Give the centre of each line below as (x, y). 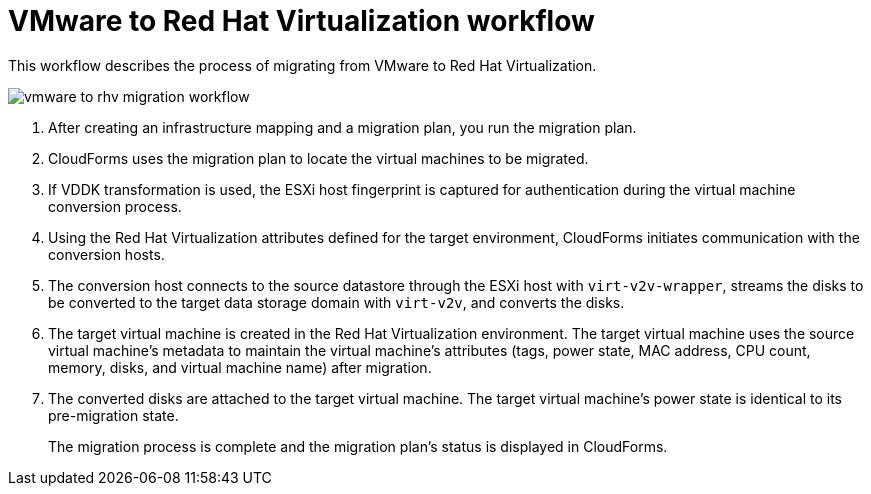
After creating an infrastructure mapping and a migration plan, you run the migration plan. (342, 127)
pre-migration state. (113, 415)
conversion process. (115, 206)
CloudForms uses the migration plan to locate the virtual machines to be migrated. (318, 158)
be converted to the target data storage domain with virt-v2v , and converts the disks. (336, 302)
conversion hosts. (106, 254)
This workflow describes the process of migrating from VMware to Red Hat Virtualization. (302, 65)
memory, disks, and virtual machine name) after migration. (240, 367)
